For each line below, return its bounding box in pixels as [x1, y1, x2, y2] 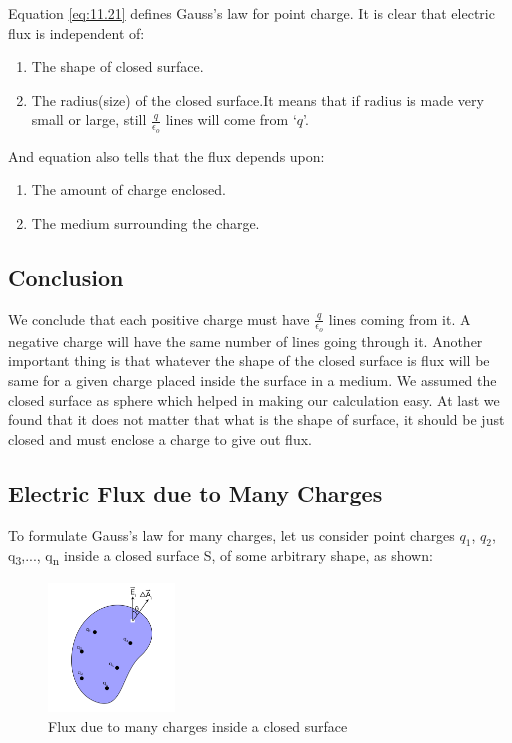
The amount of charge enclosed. [31, 179, 226, 200]
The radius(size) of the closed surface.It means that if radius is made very [31, 89, 484, 110]
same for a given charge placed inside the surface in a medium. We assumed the [8, 370, 497, 391]
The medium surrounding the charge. [31, 212, 260, 233]
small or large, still [31, 109, 147, 130]
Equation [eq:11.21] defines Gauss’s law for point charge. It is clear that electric [8, 3, 495, 23]
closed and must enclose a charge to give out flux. [8, 428, 312, 449]
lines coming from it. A [328, 308, 471, 329]
